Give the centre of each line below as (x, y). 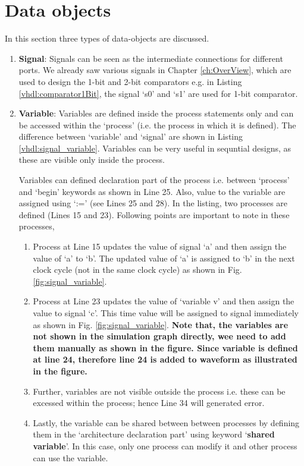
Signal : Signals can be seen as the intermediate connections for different (151, 58)
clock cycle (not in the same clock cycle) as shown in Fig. (137, 270)
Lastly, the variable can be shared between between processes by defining (166, 422)
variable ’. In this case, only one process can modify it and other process (165, 445)
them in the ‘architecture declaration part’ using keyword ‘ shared (154, 434)
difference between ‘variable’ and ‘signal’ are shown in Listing (131, 136)
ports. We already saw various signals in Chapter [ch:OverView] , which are (155, 70)
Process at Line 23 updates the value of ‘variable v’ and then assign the (164, 301)
